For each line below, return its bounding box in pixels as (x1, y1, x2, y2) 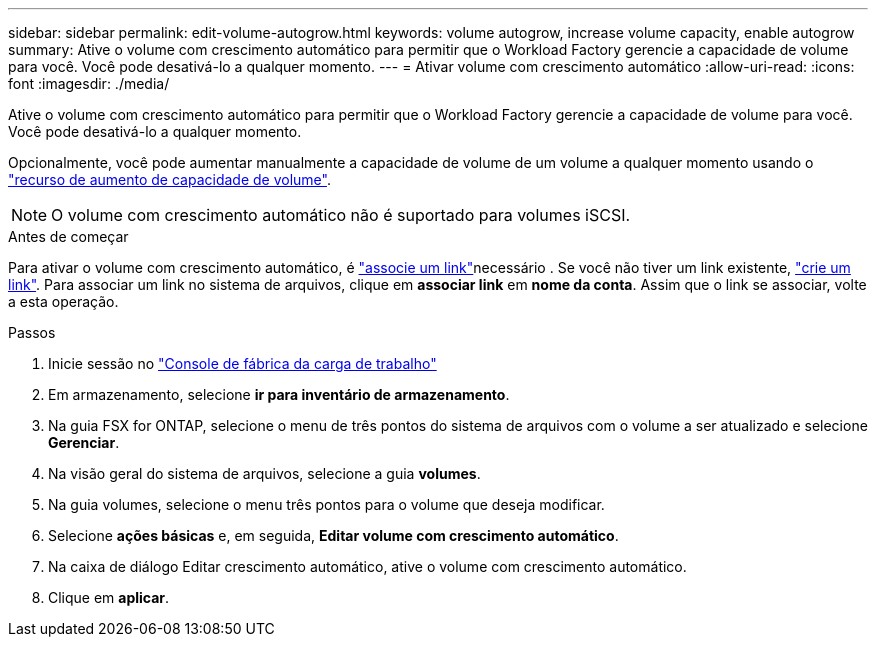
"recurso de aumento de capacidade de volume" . (8, 171, 331, 188)
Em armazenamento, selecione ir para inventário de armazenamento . (48, 386, 510, 403)
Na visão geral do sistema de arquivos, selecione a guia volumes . (48, 465, 481, 482)
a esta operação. (8, 293, 119, 310)
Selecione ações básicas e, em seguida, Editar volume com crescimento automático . (48, 527, 619, 544)
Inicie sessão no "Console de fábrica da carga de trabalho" (48, 355, 437, 372)
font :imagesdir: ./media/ (8, 75, 170, 92)
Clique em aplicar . (48, 589, 170, 606)
